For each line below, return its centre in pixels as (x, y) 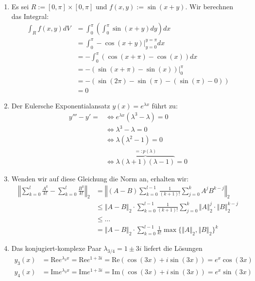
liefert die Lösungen (173, 248)
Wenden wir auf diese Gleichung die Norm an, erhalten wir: (100, 178)
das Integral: (30, 16)
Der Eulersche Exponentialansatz (61, 106)
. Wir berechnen (209, 6)
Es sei (20, 6)
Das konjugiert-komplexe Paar (56, 248)
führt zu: (165, 106)
